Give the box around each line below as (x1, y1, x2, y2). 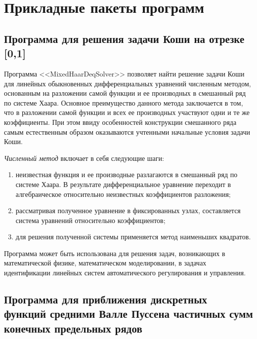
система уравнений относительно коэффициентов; (15, 215, 166, 225)
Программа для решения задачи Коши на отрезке (4, 31, 245, 46)
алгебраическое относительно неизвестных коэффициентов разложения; (15, 188, 231, 199)
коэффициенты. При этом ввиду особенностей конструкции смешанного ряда (4, 116, 237, 127)
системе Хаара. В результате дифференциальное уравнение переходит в (15, 179, 231, 189)
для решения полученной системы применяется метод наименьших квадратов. (15, 231, 251, 242)
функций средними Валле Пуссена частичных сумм (4, 306, 253, 321)
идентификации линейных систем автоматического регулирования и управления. (4, 267, 246, 278)
